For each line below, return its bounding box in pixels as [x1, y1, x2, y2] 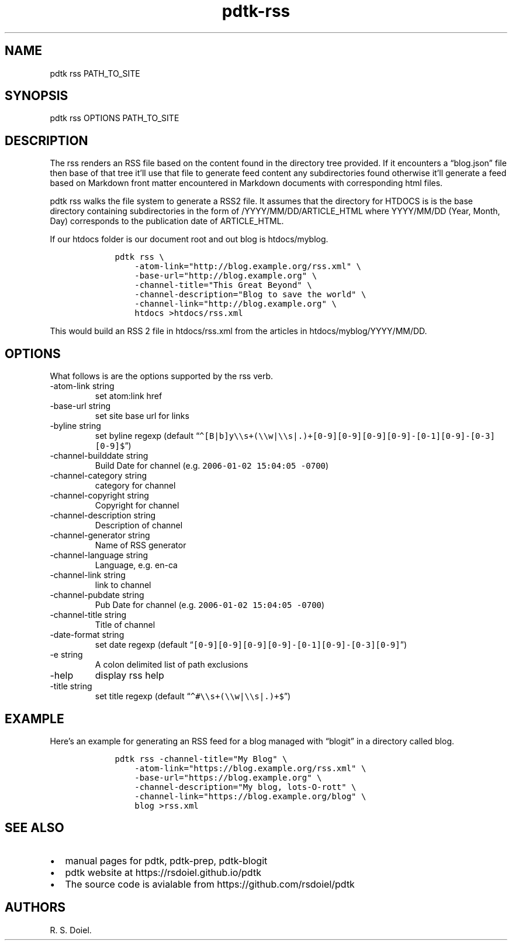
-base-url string [50, 401, 111, 411]
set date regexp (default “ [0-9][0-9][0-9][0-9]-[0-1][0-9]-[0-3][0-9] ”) [95, 640, 407, 650]
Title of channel [95, 620, 155, 630]
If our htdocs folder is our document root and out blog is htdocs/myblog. [50, 234, 328, 245]
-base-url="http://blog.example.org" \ [134, 271, 317, 281]
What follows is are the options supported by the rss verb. [50, 371, 274, 382]
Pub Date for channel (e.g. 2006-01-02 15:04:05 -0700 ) [95, 600, 325, 610]
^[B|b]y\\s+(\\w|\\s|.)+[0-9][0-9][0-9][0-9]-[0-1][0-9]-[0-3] [199, 431, 495, 441]
